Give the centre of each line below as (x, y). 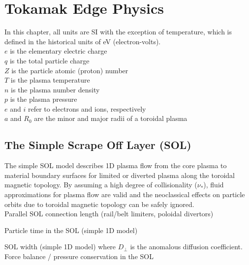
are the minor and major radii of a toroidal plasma (111, 118)
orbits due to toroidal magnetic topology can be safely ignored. (99, 204)
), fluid (214, 185)
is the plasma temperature (50, 80)
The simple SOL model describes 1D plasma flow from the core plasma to (116, 165)
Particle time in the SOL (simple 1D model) (71, 230)
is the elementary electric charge (59, 51)
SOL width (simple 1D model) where (60, 247)
